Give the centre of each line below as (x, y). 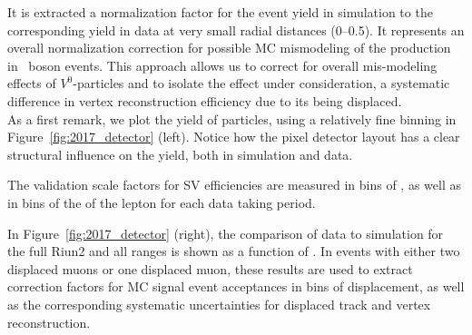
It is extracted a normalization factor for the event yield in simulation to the (220, 12)
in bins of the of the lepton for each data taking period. (162, 202)
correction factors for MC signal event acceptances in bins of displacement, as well (236, 286)
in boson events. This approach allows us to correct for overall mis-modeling (222, 65)
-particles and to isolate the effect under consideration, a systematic (261, 83)
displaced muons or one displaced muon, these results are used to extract (210, 268)
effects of (32, 83)
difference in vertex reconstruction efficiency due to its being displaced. (205, 100)
